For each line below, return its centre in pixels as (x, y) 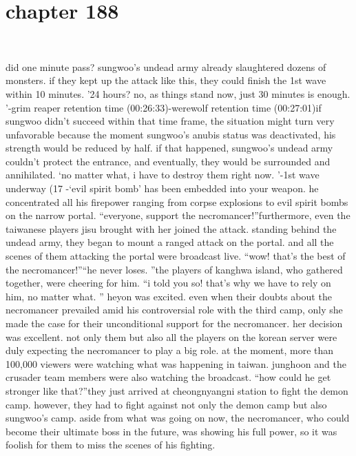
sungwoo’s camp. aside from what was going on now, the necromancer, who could (178, 418)
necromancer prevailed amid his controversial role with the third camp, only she (174, 310)
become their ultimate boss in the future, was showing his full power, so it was (171, 431)
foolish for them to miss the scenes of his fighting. (111, 445)
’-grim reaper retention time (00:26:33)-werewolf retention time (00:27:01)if (164, 107)
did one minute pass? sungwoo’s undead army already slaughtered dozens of (166, 66)
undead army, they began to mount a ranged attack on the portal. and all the (170, 242)
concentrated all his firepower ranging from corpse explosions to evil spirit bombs (177, 201)
